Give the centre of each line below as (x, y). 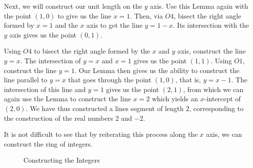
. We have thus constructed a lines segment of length (105, 108)
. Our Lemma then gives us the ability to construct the (157, 70)
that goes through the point (110, 80)
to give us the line (84, 15)
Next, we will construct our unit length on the (73, 6)
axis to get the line (114, 25)
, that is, (188, 80)
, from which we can (213, 89)
